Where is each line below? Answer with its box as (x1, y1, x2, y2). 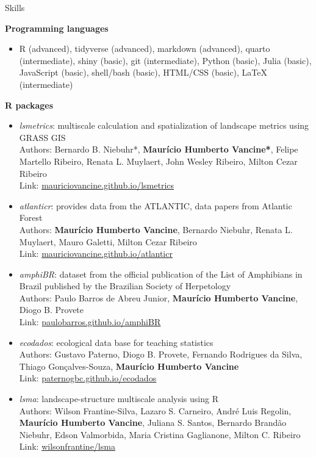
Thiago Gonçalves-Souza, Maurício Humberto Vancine (19, 359, 239, 372)
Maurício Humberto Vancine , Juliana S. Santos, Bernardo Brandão (19, 416, 287, 429)
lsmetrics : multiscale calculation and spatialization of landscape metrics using (19, 119, 309, 132)
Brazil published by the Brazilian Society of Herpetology (19, 279, 231, 292)
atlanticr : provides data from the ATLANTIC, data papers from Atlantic (19, 199, 292, 212)
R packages (5, 98, 54, 111)
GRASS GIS (19, 131, 66, 143)
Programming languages (5, 21, 109, 34)
